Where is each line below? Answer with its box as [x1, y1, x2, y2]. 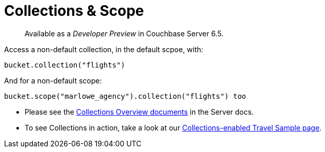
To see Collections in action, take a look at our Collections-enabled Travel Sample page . [25, 123, 322, 132]
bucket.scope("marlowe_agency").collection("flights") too [4, 92, 247, 100]
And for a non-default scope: [4, 76, 102, 85]
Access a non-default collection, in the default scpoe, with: [4, 45, 204, 54]
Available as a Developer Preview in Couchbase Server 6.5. [25, 29, 224, 38]
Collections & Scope [4, 2, 144, 19]
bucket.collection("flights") [4, 60, 126, 69]
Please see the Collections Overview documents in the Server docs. [25, 107, 254, 116]
